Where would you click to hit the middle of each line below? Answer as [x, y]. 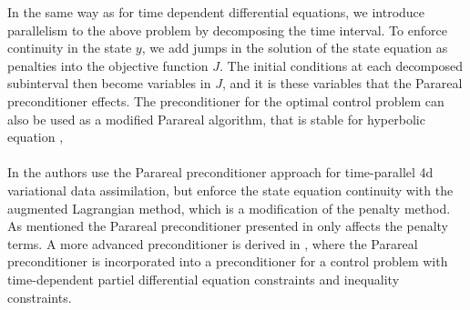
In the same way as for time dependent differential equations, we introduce [216, 12]
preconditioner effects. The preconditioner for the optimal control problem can [226, 100]
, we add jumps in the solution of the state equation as [295, 48]
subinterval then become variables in [109, 83]
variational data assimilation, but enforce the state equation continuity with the [230, 190]
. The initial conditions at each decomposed [341, 65]
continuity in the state [70, 48]
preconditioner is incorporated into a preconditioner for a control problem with [228, 261]
